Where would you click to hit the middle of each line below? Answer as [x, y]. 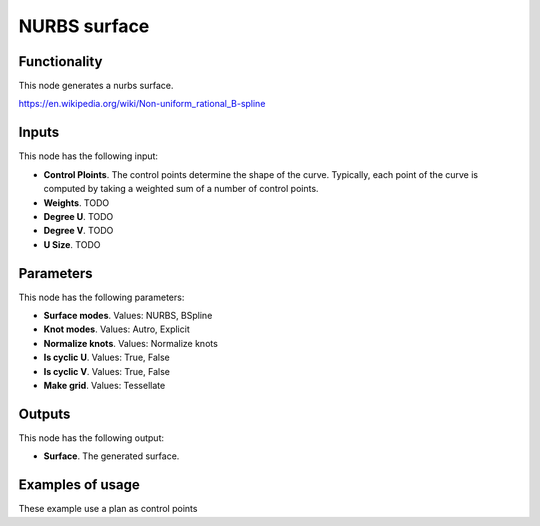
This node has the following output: [91, 437]
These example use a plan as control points [108, 509]
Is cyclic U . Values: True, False [106, 357]
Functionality [60, 61]
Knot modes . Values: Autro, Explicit [116, 329]
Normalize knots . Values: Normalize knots [131, 343]
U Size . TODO [72, 244]
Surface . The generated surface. [111, 456]
